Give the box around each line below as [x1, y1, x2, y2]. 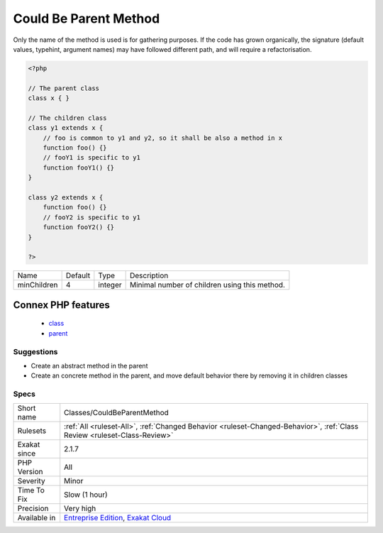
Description [129, 270, 169, 280]
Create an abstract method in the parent [30, 361, 148, 370]
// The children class [28, 114, 107, 122]
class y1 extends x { [28, 124, 104, 132]
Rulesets [17, 426, 46, 436]
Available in [17, 513, 56, 523]
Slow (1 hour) [64, 490, 108, 500]
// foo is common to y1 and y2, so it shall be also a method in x [43, 133, 283, 142]
